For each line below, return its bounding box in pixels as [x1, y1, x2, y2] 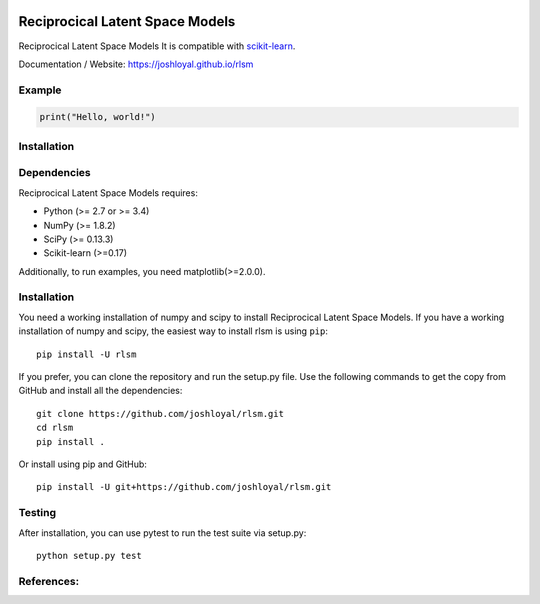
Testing [18, 506, 57, 520]
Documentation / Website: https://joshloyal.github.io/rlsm [18, 58, 254, 70]
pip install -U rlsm [36, 348, 137, 360]
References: [18, 574, 80, 588]
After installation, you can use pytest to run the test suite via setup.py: [18, 526, 307, 539]
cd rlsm [36, 422, 74, 434]
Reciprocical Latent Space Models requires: [18, 186, 199, 199]
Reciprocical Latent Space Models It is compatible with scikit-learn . [18, 40, 296, 52]
